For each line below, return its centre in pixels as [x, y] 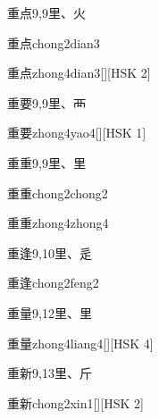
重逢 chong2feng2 [53, 283]
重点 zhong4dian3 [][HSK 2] [79, 73]
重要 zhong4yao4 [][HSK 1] [77, 133]
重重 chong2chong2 [58, 193]
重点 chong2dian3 [54, 42]
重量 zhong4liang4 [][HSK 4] [80, 343]
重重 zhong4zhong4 [58, 223]
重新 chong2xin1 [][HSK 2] [75, 402]
